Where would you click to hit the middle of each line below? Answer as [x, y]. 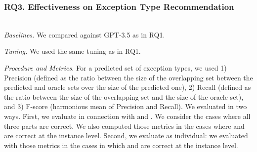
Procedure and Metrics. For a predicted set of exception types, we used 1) [115, 68]
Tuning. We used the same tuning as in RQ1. [72, 51]
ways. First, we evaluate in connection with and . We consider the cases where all [127, 116]
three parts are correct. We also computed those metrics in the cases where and [124, 126]
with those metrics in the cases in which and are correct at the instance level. [121, 145]
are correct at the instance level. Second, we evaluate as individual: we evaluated [126, 135]
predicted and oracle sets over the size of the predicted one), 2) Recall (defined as [128, 87]
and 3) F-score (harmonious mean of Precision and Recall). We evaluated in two [126, 106]
